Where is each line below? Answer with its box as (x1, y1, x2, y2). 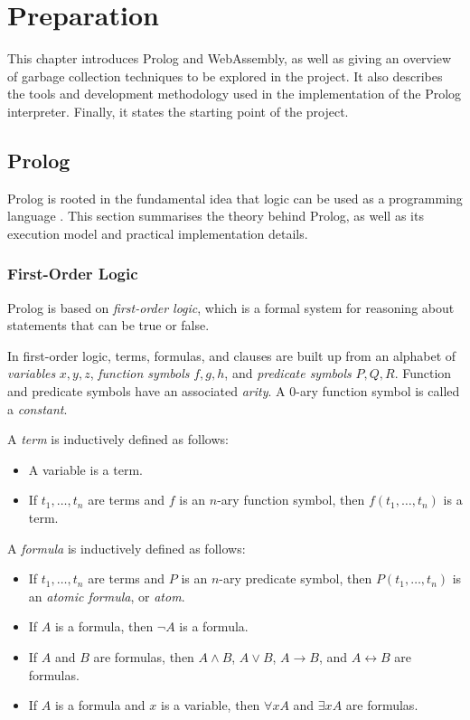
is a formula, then (54, 617, 154, 636)
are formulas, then (93, 648, 194, 667)
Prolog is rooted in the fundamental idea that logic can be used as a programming (7, 188, 463, 207)
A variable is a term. (28, 459, 143, 478)
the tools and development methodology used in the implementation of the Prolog (7, 84, 462, 103)
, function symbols (89, 364, 190, 383)
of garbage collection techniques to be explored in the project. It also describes (7, 66, 443, 85)
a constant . (7, 399, 68, 418)
